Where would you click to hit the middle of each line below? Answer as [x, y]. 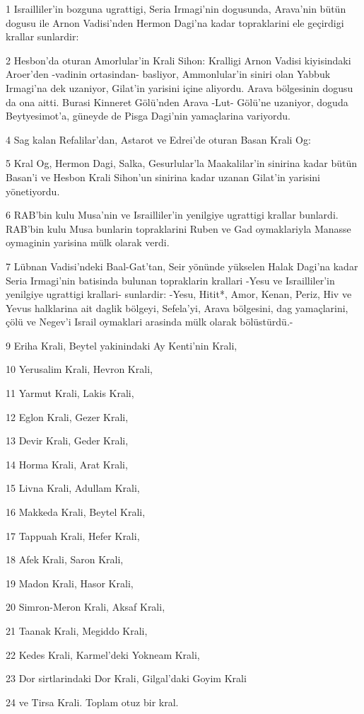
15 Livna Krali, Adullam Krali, [73, 488]
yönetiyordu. [33, 191]
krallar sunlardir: [42, 36]
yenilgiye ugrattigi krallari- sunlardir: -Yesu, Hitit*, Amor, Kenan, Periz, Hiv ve [179, 294]
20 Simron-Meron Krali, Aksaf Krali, [86, 607]
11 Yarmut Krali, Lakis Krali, [70, 393]
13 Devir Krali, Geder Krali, [67, 441]
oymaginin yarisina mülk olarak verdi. [88, 242]
